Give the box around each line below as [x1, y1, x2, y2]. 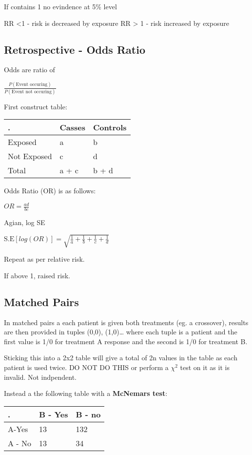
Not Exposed [8, 150, 52, 162]
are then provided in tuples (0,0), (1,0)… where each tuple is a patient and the [4, 327, 237, 337]
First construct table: [4, 101, 67, 111]
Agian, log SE [4, 217, 45, 227]
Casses [59, 122, 86, 133]
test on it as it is [180, 362, 230, 372]
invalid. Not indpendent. [4, 372, 77, 382]
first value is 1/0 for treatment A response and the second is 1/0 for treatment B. [4, 336, 248, 346]
